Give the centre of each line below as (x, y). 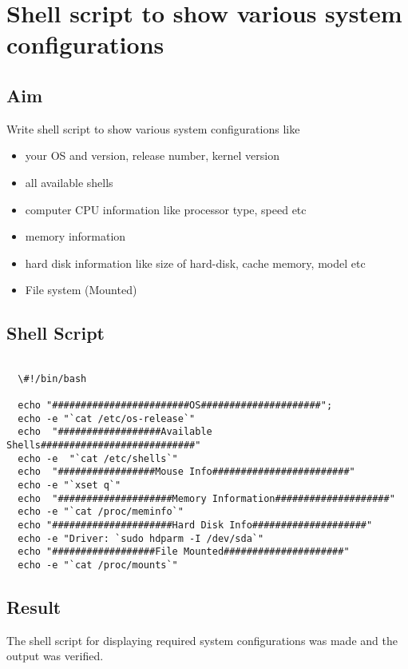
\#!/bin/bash (52, 378)
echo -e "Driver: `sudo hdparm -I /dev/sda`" (141, 538)
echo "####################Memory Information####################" (206, 498)
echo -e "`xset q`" (69, 486)
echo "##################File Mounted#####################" (184, 552)
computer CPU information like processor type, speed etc (166, 209)
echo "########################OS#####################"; (175, 406)
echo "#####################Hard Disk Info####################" (195, 525)
